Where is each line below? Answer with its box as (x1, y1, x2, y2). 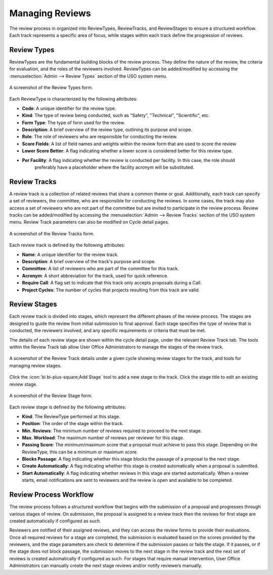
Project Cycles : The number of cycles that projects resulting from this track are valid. (22, 286, 200, 293)
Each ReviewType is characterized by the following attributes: (9, 96, 138, 102)
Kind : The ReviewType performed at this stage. (22, 413, 121, 420)
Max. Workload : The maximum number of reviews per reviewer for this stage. (22, 434, 185, 440)
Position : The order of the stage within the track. (22, 421, 124, 427)
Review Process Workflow (9, 490, 94, 499)
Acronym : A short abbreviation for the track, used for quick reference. (22, 272, 169, 278)
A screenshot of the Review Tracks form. (9, 230, 95, 236)
